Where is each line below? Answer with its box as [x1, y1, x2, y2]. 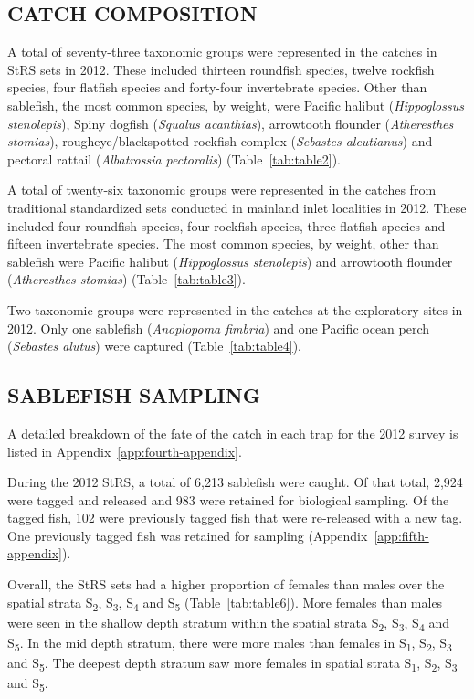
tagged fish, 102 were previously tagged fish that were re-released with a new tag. [7, 508, 463, 527]
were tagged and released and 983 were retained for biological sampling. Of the [7, 490, 449, 509]
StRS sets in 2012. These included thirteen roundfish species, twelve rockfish [7, 59, 435, 79]
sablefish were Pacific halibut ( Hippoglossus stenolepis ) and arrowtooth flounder [7, 251, 453, 270]
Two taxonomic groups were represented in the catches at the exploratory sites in [7, 300, 463, 319]
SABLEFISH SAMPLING [7, 381, 260, 409]
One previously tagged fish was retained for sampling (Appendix [7, 525, 368, 545]
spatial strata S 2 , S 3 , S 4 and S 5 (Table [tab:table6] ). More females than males [7, 592, 443, 614]
